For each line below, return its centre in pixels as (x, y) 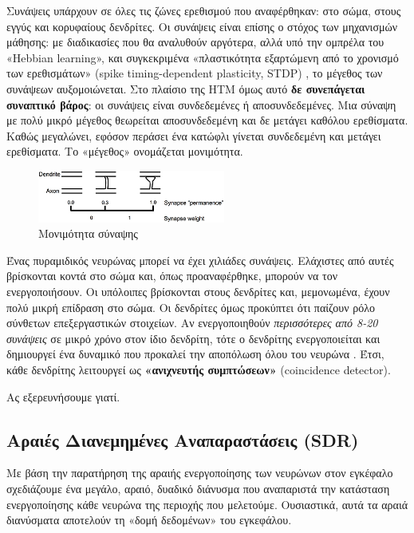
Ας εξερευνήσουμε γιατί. (63, 396)
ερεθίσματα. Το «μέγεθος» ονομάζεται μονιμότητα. (125, 151)
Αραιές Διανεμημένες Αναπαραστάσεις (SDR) (183, 439)
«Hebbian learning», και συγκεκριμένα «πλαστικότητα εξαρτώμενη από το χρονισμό (203, 57)
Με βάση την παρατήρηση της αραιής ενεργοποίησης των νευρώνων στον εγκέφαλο (200, 473)
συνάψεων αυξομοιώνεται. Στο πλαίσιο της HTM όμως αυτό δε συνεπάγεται (186, 88)
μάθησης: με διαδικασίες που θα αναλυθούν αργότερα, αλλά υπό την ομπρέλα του (195, 42)
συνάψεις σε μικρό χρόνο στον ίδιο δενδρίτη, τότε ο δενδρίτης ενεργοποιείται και (193, 338)
